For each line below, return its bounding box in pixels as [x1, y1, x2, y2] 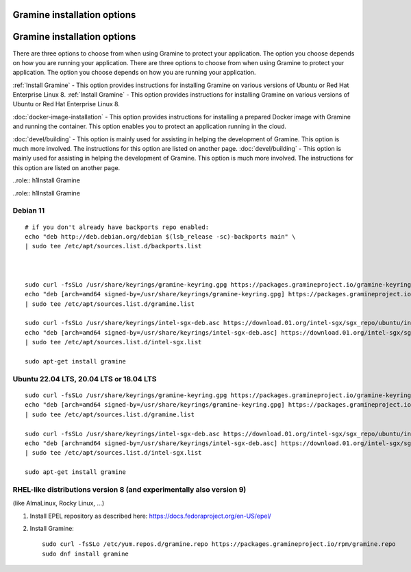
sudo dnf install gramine [42, 549, 129, 558]
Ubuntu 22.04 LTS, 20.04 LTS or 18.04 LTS [12, 374, 157, 383]
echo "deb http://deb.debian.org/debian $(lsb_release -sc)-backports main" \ [25, 233, 296, 240]
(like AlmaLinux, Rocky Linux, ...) [12, 499, 105, 508]
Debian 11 [12, 206, 45, 215]
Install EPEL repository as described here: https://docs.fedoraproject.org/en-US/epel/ [29, 512, 272, 520]
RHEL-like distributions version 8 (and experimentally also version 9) [12, 484, 247, 494]
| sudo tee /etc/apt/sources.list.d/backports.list [25, 242, 202, 250]
